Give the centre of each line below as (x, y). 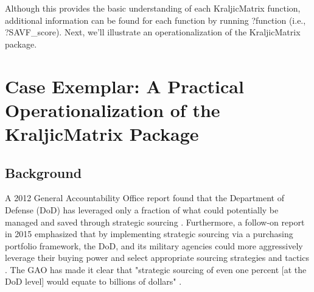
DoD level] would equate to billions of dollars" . (93, 281)
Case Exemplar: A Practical (124, 86)
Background (44, 172)
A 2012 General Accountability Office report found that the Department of (145, 198)
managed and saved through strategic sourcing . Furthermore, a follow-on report (155, 222)
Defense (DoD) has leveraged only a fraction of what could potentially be (142, 209)
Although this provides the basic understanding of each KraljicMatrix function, (153, 8)
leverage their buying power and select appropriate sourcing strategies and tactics (157, 258)
